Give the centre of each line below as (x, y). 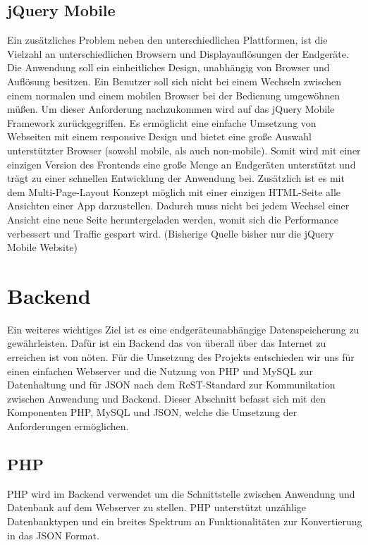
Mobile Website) (43, 247)
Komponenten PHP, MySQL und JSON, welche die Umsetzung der (152, 412)
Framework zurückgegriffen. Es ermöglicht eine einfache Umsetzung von (162, 122)
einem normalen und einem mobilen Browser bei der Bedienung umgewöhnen (173, 95)
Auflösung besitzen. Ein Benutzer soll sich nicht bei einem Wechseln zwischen (174, 81)
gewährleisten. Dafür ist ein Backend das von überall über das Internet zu (167, 343)
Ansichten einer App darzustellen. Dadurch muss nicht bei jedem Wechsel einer (178, 206)
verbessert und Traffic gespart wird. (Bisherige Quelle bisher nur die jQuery (171, 233)
